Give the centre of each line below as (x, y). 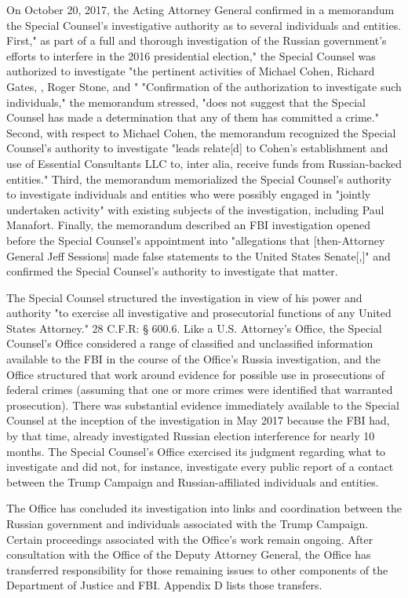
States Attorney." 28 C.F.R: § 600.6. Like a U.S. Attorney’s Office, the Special (194, 328)
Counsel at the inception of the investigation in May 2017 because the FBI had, (198, 420)
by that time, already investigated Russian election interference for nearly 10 (191, 436)
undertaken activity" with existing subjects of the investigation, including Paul (195, 209)
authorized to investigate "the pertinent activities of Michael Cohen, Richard (191, 71)
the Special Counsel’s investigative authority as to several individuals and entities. (204, 25)
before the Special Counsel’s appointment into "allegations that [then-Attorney (196, 240)
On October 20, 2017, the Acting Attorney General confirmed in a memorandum (200, 9)
